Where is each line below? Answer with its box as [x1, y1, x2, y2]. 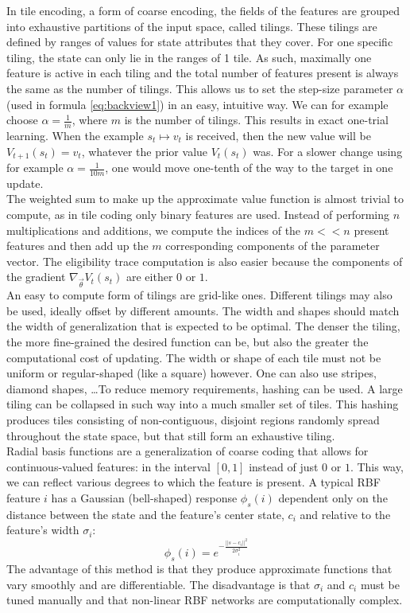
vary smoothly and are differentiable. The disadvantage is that [6, 576, 311, 592]
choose [6, 111, 38, 128]
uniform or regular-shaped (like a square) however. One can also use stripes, [6, 365, 377, 381]
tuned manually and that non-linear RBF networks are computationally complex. [6, 592, 403, 608]
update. [6, 174, 44, 191]
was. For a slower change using [253, 143, 403, 159]
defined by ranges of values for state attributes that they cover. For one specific [6, 33, 393, 50]
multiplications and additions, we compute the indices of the [6, 221, 301, 238]
